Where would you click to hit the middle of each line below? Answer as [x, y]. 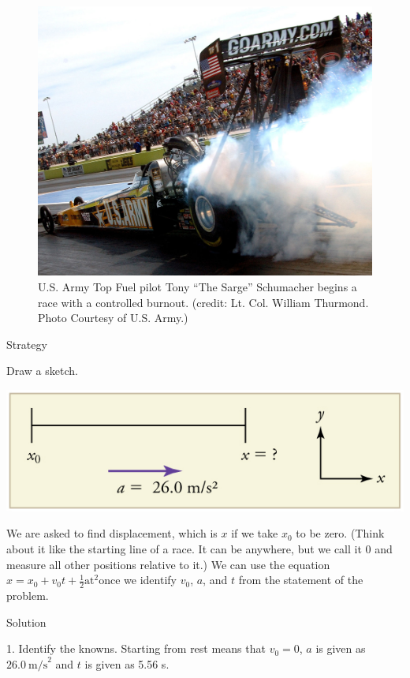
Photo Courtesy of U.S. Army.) [113, 318]
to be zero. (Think [340, 533]
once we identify [138, 580]
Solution [26, 622]
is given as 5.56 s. [127, 663]
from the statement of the [301, 580]
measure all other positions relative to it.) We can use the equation [168, 564]
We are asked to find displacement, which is [112, 533]
